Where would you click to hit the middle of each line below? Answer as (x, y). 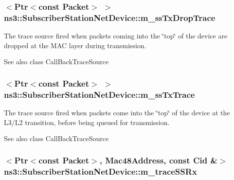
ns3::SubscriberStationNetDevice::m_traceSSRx (100, 171)
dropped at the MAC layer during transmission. (75, 45)
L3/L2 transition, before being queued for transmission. (87, 122)
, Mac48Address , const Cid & (159, 160)
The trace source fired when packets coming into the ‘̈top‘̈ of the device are (116, 36)
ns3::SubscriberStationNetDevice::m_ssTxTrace (99, 94)
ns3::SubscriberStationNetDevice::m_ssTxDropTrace (110, 17)
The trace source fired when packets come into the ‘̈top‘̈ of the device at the (117, 113)
